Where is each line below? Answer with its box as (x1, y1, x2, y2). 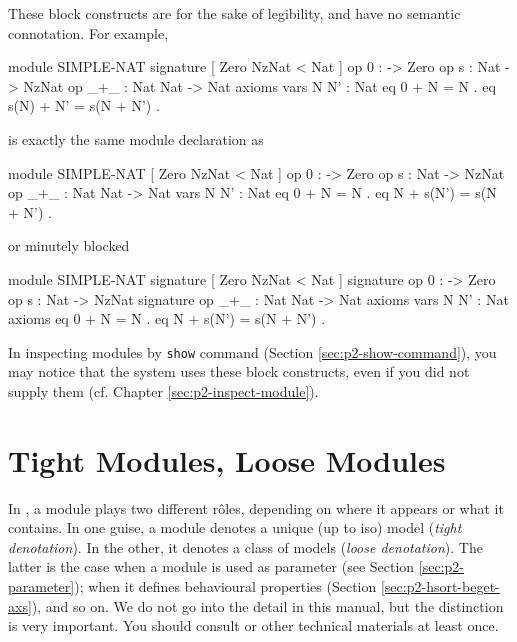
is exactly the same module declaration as (8, 128, 264, 149)
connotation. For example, (8, 22, 169, 43)
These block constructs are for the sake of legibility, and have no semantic (8, 3, 461, 23)
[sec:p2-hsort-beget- (380, 576, 500, 597)
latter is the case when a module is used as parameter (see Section (8, 556, 415, 577)
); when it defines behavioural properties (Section (74, 576, 377, 597)
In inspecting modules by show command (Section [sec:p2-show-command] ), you (8, 341, 497, 362)
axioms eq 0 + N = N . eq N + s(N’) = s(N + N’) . (8, 308, 326, 329)
